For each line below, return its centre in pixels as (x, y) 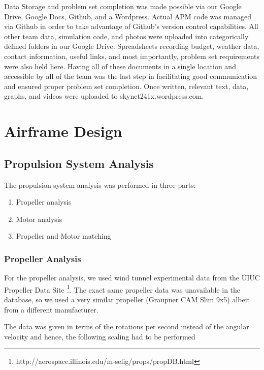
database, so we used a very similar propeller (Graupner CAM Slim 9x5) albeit (127, 299)
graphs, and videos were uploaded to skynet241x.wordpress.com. (104, 96)
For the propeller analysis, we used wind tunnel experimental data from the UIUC (132, 278)
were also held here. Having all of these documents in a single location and (120, 66)
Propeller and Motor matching (63, 236)
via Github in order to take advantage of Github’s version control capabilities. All (131, 26)
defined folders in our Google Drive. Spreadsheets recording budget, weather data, (132, 46)
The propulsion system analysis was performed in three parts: (100, 184)
